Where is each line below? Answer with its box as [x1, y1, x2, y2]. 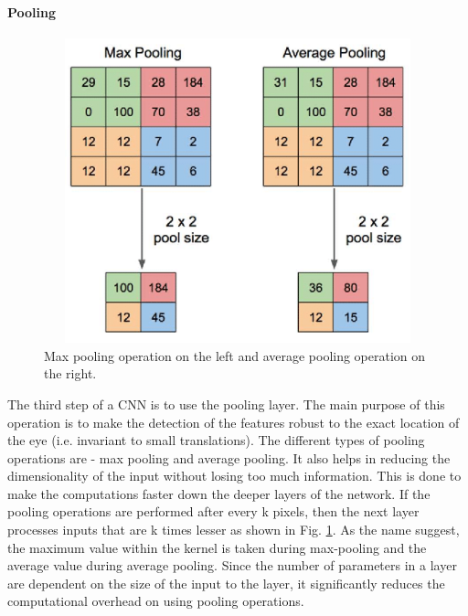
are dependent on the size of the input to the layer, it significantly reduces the [7, 573, 445, 592]
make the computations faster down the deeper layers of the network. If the [7, 483, 431, 503]
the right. [44, 364, 97, 383]
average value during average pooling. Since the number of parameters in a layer [7, 556, 457, 575]
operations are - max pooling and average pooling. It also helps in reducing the [7, 448, 451, 467]
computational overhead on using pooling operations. [7, 591, 304, 611]
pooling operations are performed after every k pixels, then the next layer [7, 502, 420, 521]
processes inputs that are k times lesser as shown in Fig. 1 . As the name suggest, [7, 520, 460, 539]
